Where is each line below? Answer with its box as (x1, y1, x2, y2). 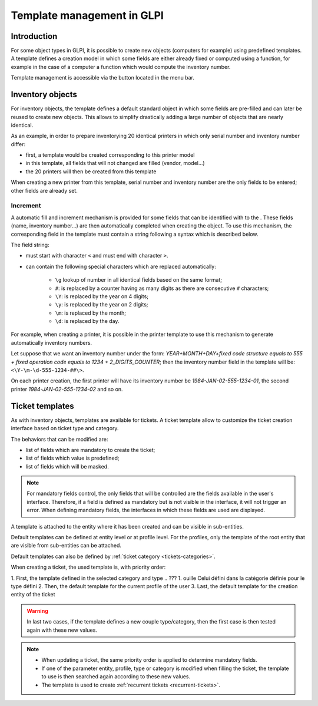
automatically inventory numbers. (11, 339, 92, 346)
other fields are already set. (11, 187, 78, 194)
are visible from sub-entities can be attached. (11, 542, 122, 549)
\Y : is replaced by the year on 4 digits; (55, 292, 148, 300)
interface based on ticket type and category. (11, 425, 119, 432)
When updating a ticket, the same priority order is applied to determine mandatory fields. (41, 656, 257, 664)
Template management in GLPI (11, 9, 164, 22)
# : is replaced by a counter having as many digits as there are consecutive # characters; (55, 285, 269, 292)
